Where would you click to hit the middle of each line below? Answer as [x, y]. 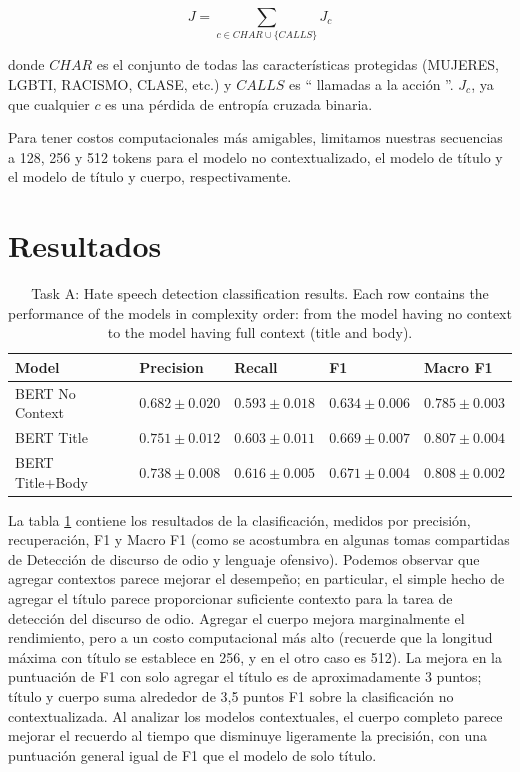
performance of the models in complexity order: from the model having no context [260, 312]
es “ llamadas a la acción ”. [371, 83]
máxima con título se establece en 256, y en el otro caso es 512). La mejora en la [255, 656]
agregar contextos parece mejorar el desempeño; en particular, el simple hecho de [256, 578]
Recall [256, 366]
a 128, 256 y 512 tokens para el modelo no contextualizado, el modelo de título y [255, 156]
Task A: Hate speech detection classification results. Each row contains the [260, 293]
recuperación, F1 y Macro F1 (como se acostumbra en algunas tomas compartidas [259, 539]
